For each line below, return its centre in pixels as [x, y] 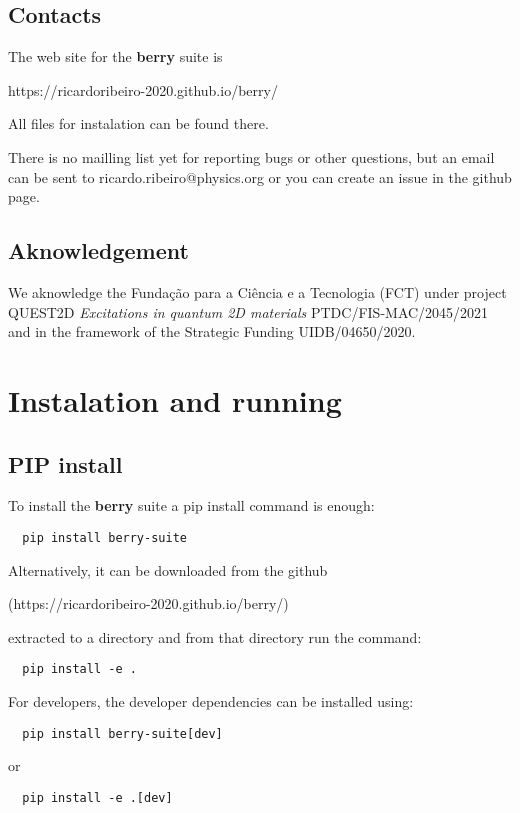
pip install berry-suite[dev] [122, 733]
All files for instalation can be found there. [138, 123]
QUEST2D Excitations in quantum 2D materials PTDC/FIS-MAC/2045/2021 [248, 311]
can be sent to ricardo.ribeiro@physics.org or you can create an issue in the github [260, 176]
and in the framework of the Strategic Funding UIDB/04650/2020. [212, 331]
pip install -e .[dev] [97, 797]
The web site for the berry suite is [115, 56]
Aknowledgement [98, 250]
